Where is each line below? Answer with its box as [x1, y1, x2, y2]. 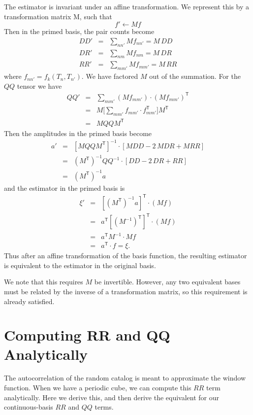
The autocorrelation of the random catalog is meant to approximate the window [4, 373, 246, 383]
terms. [95, 402, 114, 412]
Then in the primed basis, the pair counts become [4, 26, 155, 36]
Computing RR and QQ [4, 325, 170, 345]
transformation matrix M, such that [4, 11, 112, 21]
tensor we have [17, 80, 62, 91]
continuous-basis [4, 402, 53, 412]
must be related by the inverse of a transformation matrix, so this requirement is [4, 286, 248, 296]
